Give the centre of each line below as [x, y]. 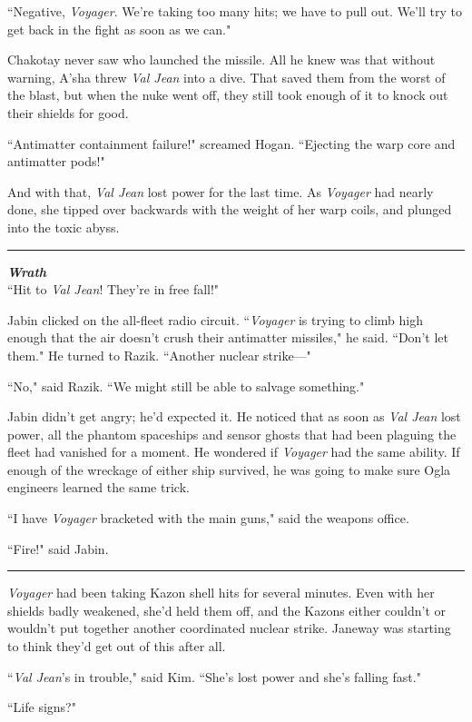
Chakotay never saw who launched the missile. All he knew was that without [221, 59]
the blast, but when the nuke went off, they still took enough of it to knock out [228, 95]
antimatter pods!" [56, 161]
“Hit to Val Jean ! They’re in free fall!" [113, 289]
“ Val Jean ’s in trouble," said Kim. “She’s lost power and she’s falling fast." [214, 676]
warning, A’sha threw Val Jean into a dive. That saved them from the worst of [226, 77]
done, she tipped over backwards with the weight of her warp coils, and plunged [230, 209]
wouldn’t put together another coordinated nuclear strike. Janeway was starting [229, 628]
